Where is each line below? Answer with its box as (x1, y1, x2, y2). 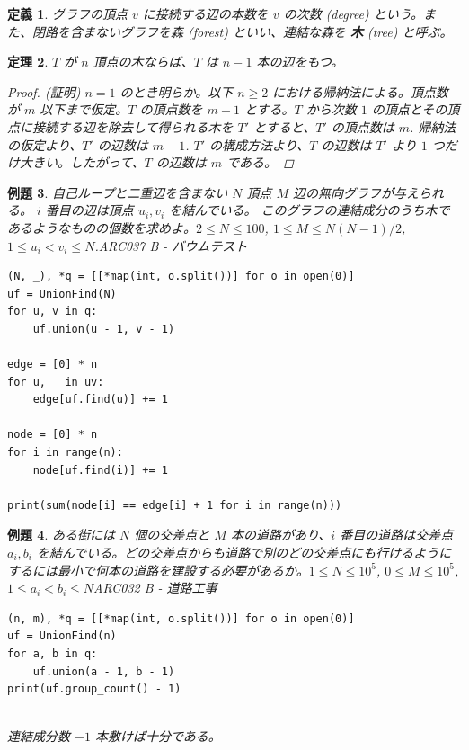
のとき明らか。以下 (119, 82, 234, 101)
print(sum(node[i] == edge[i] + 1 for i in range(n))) (7, 498, 342, 512)
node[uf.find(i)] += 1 (32, 463, 168, 477)
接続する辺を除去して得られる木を (31, 117, 234, 136)
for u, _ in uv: (7, 375, 104, 388)
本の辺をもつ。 (256, 52, 344, 71)
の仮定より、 (7, 135, 83, 154)
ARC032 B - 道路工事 (93, 578, 217, 597)
